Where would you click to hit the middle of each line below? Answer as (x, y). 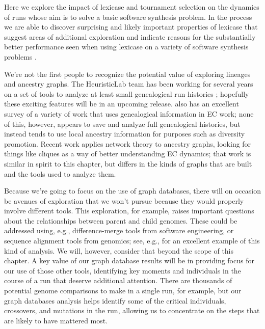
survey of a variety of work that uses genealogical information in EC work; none (129, 113)
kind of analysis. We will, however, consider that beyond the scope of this (119, 250)
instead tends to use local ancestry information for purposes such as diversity (125, 134)
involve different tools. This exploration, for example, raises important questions (129, 211)
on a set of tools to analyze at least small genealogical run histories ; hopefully (127, 93)
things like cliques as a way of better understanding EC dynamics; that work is (128, 154)
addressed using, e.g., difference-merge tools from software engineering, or (119, 230)
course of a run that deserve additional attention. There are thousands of (118, 280)
